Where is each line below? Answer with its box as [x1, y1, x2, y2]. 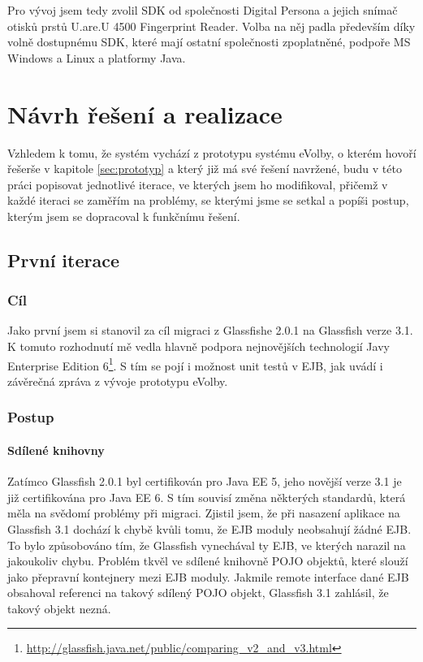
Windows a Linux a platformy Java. [7, 49, 186, 66]
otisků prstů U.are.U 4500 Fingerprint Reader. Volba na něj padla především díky [7, 17, 416, 34]
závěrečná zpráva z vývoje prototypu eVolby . [7, 372, 228, 389]
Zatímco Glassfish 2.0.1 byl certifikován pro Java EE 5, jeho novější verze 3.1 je [7, 473, 402, 490]
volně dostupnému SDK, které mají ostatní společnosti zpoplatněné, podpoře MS [7, 33, 411, 50]
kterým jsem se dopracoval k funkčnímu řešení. [7, 207, 240, 224]
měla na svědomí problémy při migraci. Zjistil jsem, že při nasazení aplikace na [7, 504, 400, 521]
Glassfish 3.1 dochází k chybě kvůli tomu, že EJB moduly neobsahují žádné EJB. [7, 520, 412, 537]
